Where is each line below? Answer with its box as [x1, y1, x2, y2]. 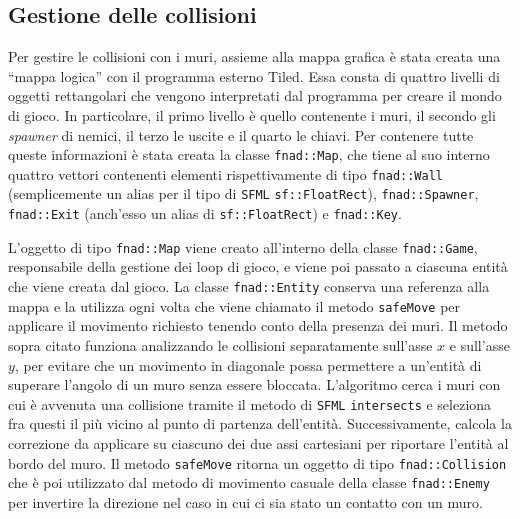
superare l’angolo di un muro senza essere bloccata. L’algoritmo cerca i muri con [8, 374, 501, 395]
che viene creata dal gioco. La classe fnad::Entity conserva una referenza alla [8, 276, 490, 297]
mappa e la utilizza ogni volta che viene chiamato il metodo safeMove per [8, 295, 461, 316]
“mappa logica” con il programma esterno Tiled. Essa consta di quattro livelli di [8, 65, 500, 86]
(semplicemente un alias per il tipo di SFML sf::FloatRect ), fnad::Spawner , [8, 183, 479, 204]
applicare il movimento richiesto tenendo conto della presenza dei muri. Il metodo [8, 315, 508, 336]
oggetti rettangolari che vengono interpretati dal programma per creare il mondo [8, 85, 502, 106]
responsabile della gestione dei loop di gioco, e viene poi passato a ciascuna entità [8, 256, 508, 277]
